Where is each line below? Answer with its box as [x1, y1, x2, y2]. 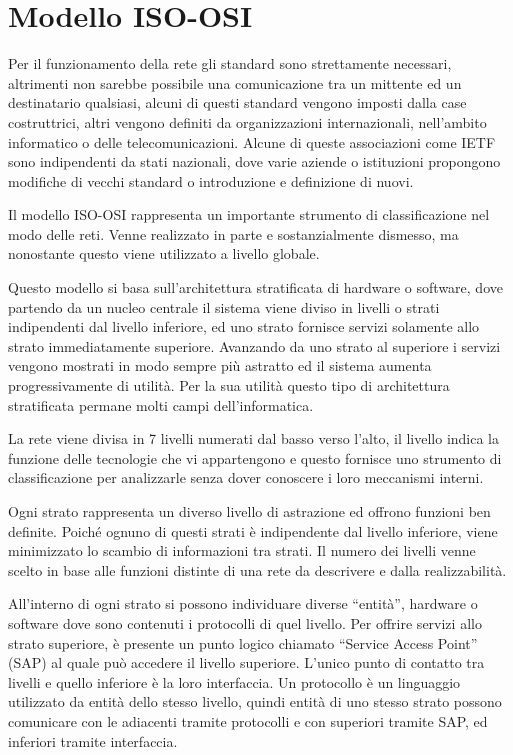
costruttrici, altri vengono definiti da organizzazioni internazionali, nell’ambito [8, 111, 487, 132]
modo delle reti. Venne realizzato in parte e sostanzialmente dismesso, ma [8, 223, 459, 244]
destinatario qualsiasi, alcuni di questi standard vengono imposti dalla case [8, 92, 467, 113]
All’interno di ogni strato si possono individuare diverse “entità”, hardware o [8, 593, 478, 614]
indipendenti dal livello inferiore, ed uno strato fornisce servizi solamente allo [8, 316, 480, 337]
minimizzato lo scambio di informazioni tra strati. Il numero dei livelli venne [8, 540, 476, 561]
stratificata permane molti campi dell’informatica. [8, 394, 314, 415]
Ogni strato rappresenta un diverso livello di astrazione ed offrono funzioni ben [8, 501, 491, 521]
